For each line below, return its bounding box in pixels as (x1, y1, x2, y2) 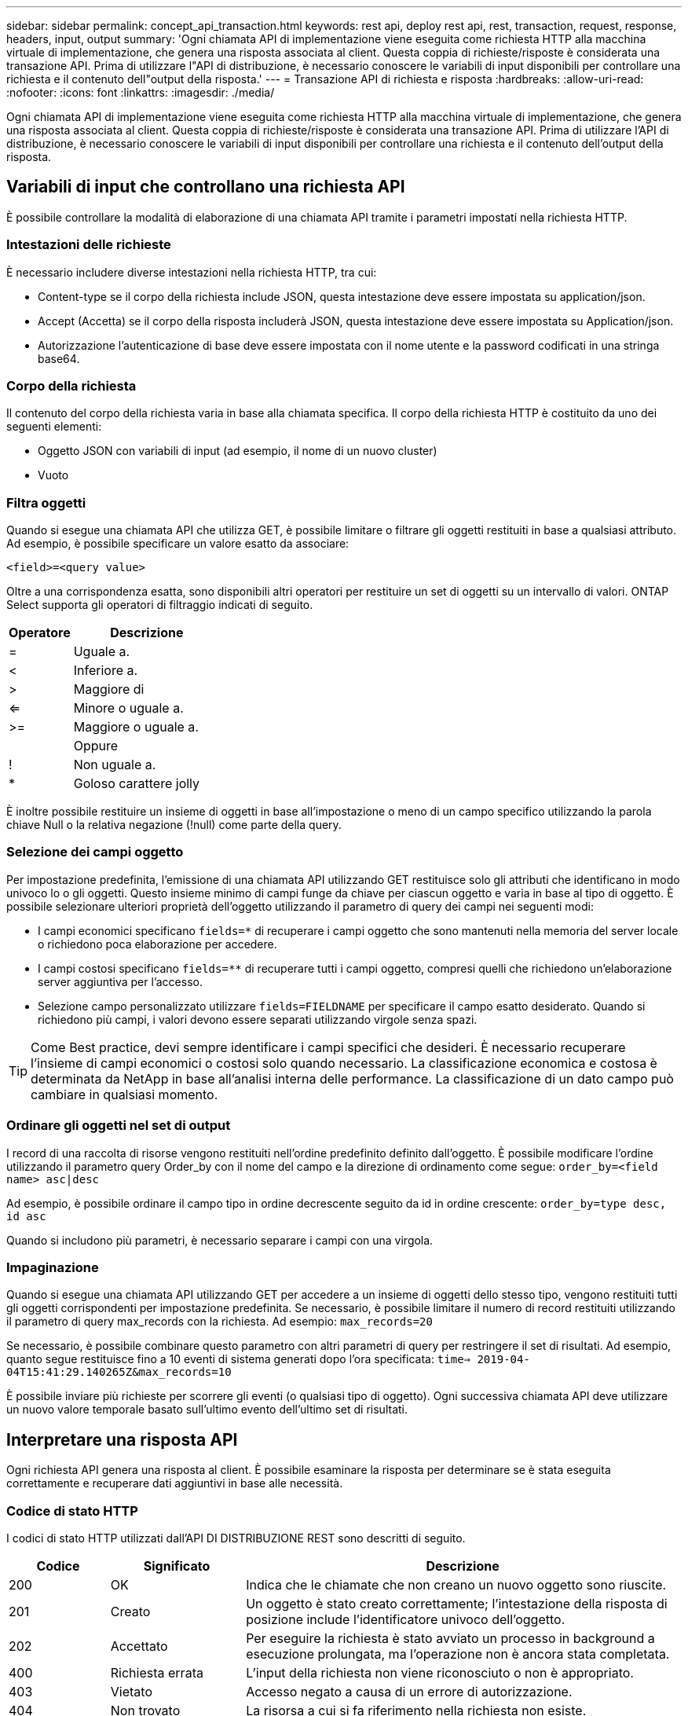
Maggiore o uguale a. (73, 719, 199, 735)
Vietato (110, 1683, 153, 1699)
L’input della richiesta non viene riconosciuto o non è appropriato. (246, 1664, 634, 1681)
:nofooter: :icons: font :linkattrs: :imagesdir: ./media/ (6, 86, 275, 99)
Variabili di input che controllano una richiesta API (6, 177, 405, 197)
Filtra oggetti (6, 494, 86, 511)
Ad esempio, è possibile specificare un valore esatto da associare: (6, 537, 349, 551)
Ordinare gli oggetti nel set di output (6, 1117, 231, 1134)
